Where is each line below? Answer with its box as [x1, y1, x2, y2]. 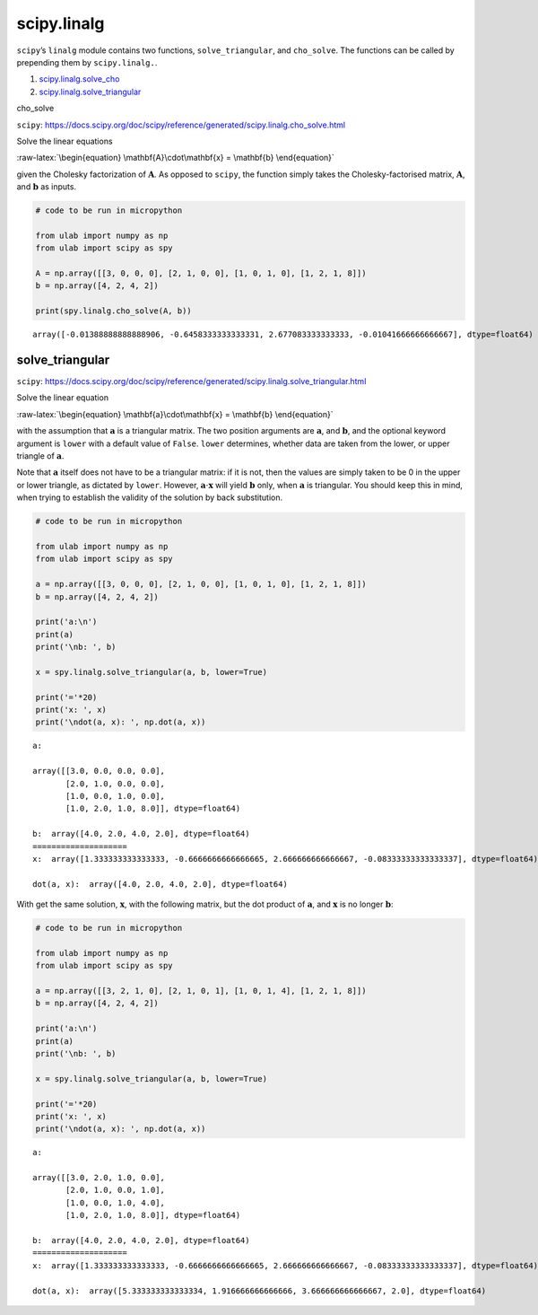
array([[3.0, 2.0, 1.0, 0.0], [32, 1172, 166, 1183]
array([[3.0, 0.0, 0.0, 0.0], [32, 766, 166, 776]
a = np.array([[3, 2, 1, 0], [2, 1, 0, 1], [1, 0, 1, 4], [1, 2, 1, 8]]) [35, 986, 367, 996]
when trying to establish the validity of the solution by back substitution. [16, 492, 282, 503]
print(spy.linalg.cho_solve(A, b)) [35, 306, 192, 316]
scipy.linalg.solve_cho [39, 74, 120, 84]
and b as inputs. [16, 181, 76, 192]
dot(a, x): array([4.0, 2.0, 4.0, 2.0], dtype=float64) [32, 879, 289, 889]
